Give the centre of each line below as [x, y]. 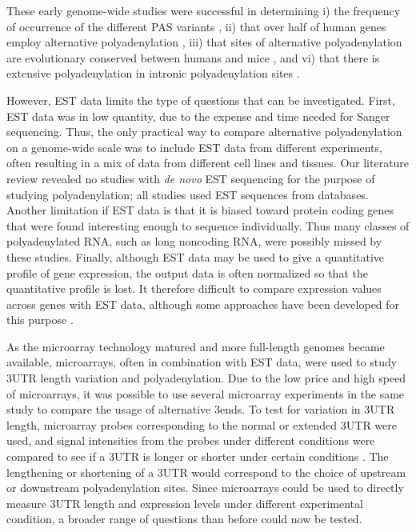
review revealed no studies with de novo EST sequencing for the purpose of [191, 178]
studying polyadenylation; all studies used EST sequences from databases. [188, 194]
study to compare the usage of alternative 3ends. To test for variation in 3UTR [201, 409]
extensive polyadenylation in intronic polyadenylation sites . [153, 73]
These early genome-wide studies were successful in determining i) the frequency [204, 10]
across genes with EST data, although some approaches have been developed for [203, 304]
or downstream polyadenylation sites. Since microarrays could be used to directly [205, 488]
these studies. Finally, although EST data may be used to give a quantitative [196, 256]
